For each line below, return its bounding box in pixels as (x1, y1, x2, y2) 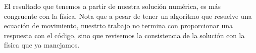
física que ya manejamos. (4, 40, 80, 50)
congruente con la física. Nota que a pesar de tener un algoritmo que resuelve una (4, 10, 252, 21)
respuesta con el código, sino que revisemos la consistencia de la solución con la (4, 30, 245, 40)
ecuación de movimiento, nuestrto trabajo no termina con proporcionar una (4, 20, 233, 31)
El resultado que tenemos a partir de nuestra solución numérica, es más (4, 1, 221, 11)
